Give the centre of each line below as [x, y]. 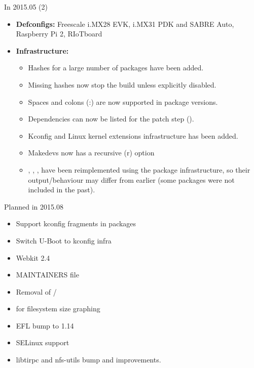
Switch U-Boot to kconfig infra [64, 240]
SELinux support [43, 342]
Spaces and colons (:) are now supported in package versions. [123, 101]
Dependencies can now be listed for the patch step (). [111, 119]
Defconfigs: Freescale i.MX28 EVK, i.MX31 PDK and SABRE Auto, [125, 24]
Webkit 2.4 [33, 257]
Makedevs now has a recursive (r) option [91, 153]
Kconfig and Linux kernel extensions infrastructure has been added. [133, 135]
